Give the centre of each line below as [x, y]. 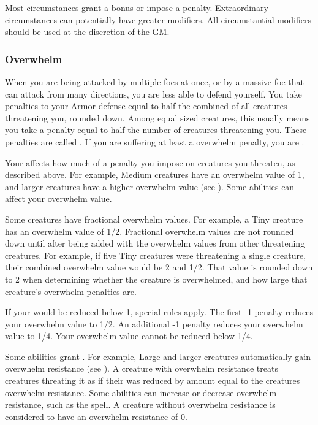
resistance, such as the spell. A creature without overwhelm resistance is [140, 404]
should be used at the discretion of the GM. [87, 32]
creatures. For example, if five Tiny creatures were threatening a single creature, [156, 255]
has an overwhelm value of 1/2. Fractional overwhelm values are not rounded [150, 231]
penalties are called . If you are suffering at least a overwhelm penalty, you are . [155, 141]
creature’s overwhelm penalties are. [71, 291]
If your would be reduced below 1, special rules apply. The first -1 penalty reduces [159, 312]
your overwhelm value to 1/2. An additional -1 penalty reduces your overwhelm [154, 324]
